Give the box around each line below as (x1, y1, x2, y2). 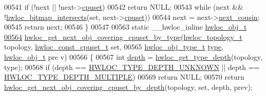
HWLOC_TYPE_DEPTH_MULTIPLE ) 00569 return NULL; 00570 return (4, 71, 244, 82)
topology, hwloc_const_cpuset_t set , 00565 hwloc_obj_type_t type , (4, 41, 223, 52)
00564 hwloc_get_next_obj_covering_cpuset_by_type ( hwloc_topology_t (4, 31, 242, 42)
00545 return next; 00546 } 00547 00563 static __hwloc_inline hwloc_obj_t (4, 21, 247, 32)
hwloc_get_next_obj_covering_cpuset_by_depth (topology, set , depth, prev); (4, 81, 253, 92)
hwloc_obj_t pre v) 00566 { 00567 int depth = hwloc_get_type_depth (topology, (4, 51, 262, 62)
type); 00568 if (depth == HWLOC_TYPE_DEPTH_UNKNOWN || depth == (4, 61, 260, 72)
